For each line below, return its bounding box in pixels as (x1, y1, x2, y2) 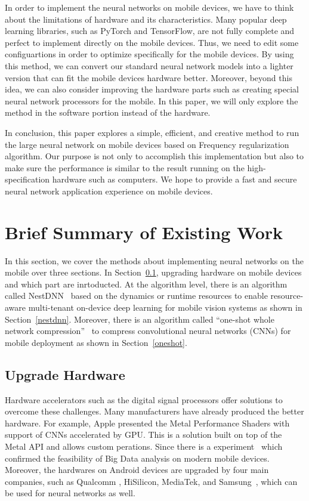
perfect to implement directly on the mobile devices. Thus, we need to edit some (5, 36, 299, 48)
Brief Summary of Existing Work (5, 219, 283, 244)
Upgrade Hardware (5, 365, 125, 384)
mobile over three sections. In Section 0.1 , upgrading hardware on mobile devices (5, 266, 302, 279)
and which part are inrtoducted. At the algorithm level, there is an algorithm (5, 277, 288, 290)
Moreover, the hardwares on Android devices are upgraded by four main (5, 463, 269, 476)
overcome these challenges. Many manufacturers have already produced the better (5, 405, 304, 417)
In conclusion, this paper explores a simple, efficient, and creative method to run (5, 126, 299, 138)
